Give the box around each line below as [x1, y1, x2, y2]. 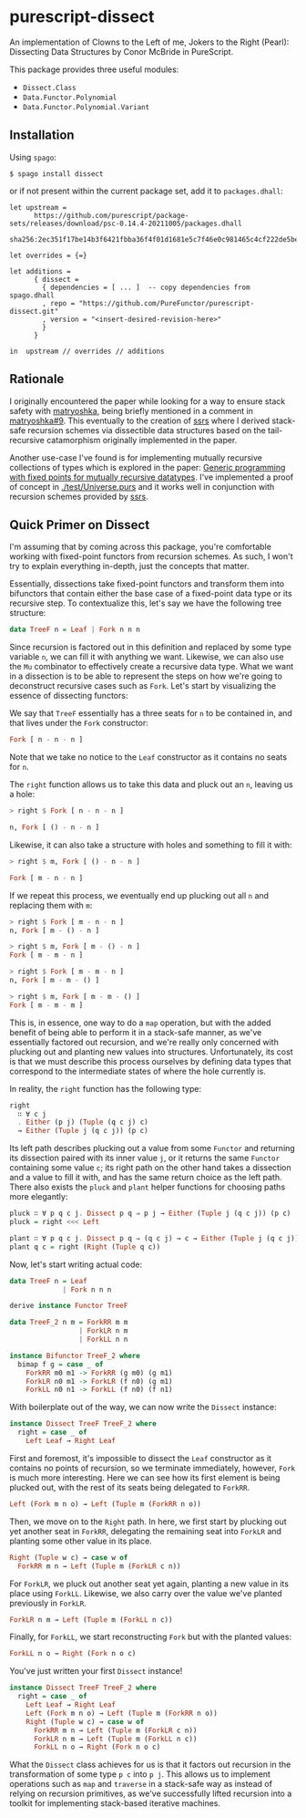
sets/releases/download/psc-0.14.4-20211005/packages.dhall [9, 219, 243, 228]
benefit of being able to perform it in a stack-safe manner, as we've [9, 1026, 262, 1037]
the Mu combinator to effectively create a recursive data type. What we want [9, 661, 294, 672]
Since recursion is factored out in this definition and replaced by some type [9, 641, 291, 653]
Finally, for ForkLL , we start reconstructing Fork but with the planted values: [9, 1631, 292, 1643]
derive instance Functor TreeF [9, 1302, 128, 1311]
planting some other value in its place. [9, 1535, 152, 1546]
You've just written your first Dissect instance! [9, 1666, 183, 1677]
